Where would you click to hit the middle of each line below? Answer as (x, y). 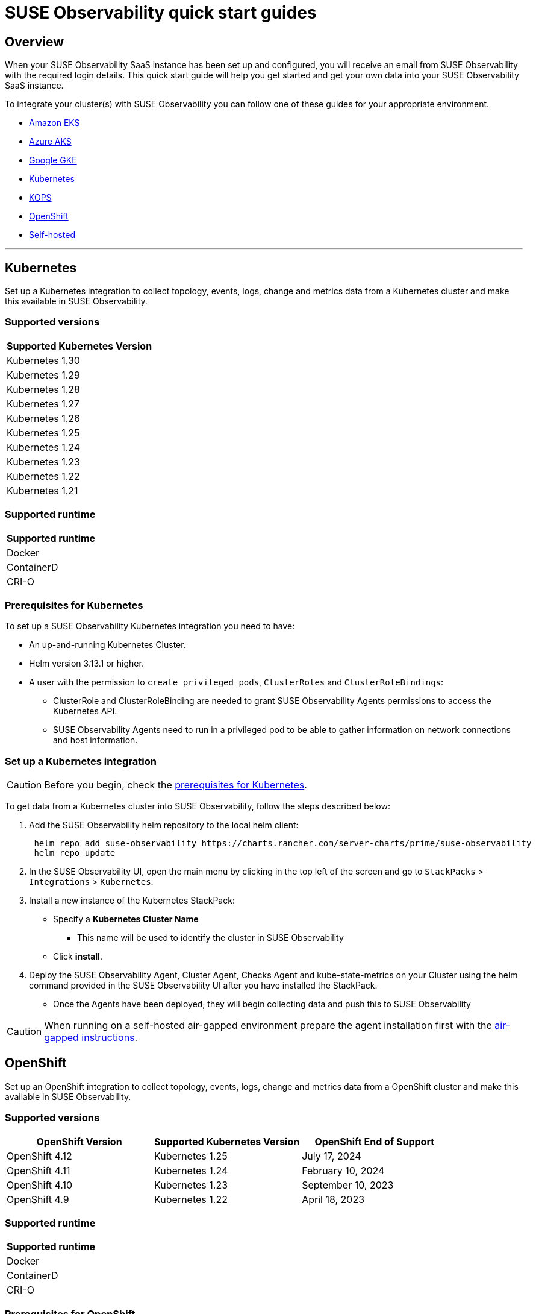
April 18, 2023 (333, 1199)
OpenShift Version (79, 1141)
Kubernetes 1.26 (43, 418)
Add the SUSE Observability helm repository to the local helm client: (164, 825)
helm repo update (75, 853)
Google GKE (53, 160)
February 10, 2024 (343, 1170)
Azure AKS (50, 142)
